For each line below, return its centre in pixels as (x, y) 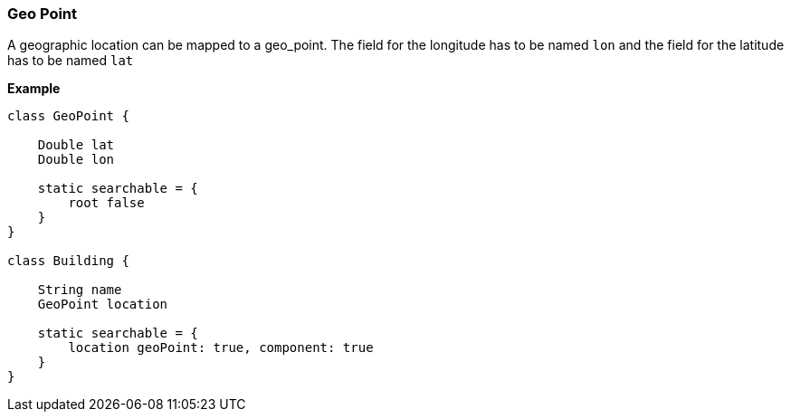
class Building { (68, 261)
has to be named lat (71, 61)
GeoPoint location (103, 305)
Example (34, 89)
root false (106, 203)
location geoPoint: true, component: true (221, 348)
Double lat (76, 145)
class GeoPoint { (68, 116)
